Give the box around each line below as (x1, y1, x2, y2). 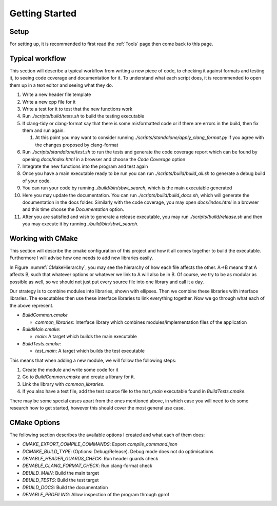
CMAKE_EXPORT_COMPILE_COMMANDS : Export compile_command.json (22, 441, 178, 447)
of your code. (22, 178, 51, 184)
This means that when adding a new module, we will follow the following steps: (9, 357, 177, 363)
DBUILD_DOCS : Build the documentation (22, 484, 108, 490)
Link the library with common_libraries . (22, 381, 105, 387)
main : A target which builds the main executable (35, 334, 137, 340)
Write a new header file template (22, 91, 91, 98)
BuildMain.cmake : (22, 326, 61, 332)
